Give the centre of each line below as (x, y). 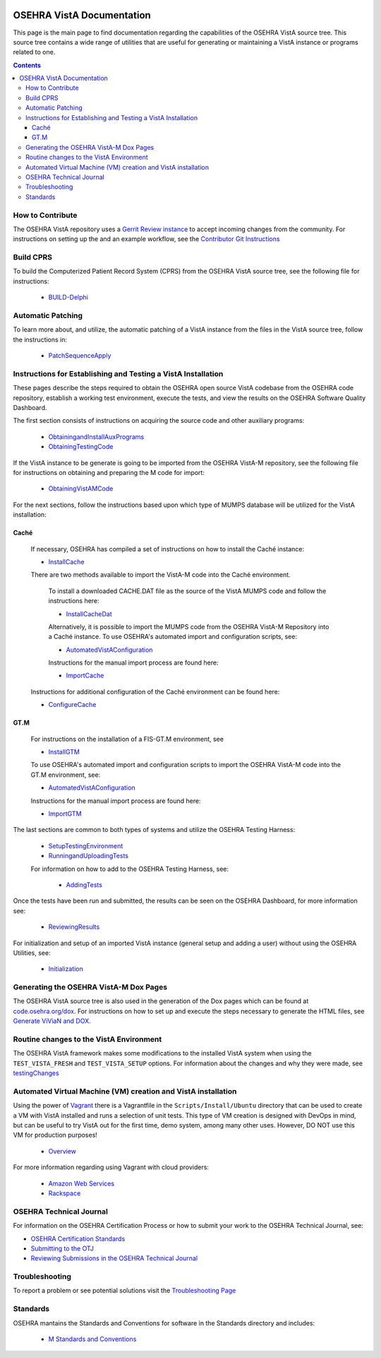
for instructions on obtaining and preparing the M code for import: (109, 473)
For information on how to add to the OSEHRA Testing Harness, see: (130, 869)
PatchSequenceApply (80, 356)
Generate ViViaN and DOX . (52, 1021)
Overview (62, 1151)
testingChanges (36, 1073)
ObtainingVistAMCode (81, 488)
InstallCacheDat (89, 614)
